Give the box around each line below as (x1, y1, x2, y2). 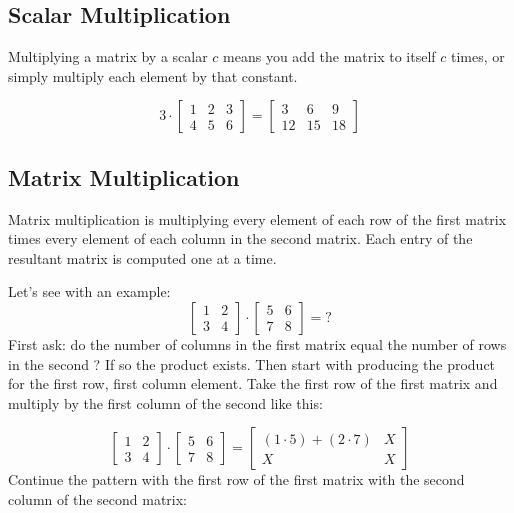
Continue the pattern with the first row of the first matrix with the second (8, 469, 465, 490)
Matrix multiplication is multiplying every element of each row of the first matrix (8, 208, 507, 229)
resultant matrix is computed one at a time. (8, 247, 277, 268)
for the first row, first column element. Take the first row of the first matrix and (8, 373, 498, 394)
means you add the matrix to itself (223, 46, 436, 67)
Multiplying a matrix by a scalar (8, 46, 208, 67)
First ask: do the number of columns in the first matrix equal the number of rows (8, 333, 507, 354)
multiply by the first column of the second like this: (8, 392, 323, 413)
